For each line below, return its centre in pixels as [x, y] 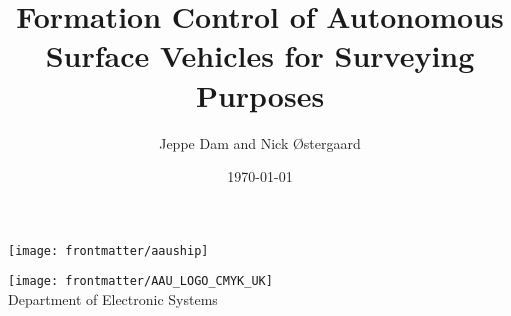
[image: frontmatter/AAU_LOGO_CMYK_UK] [140, 281]
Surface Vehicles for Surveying [260, 55]
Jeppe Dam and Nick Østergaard [260, 142]
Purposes [260, 94]
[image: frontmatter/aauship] [108, 250]
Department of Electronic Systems [113, 299]
